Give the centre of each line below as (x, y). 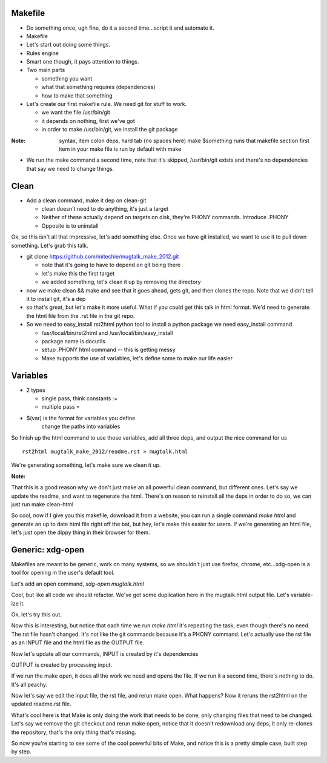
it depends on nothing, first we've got (88, 121)
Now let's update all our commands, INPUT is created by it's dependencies (105, 653)
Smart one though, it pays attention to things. (83, 62)
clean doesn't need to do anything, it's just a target (105, 209)
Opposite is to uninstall (70, 226)
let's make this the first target (78, 273)
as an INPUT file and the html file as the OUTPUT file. (78, 642)
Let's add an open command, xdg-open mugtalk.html (78, 584)
